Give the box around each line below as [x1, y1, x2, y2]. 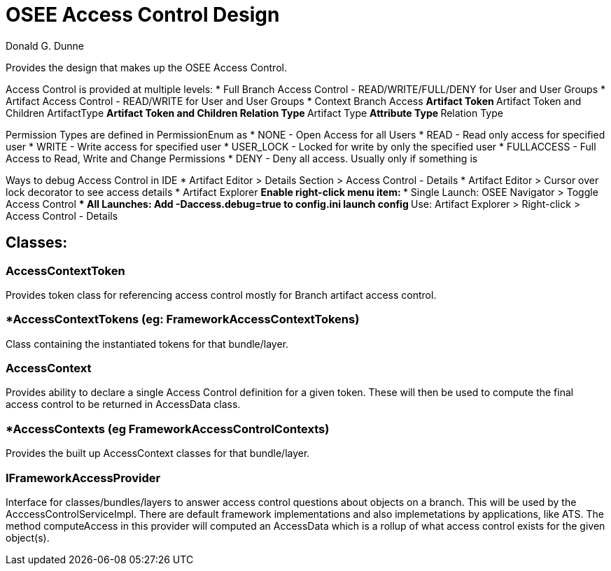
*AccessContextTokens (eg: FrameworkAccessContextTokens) [6, 312, 360, 327]
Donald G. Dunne [6, 39, 85, 52]
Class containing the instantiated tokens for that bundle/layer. [6, 337, 289, 350]
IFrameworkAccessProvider [6, 470, 161, 485]
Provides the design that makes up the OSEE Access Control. [6, 61, 287, 73]
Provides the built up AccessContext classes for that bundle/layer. [6, 447, 310, 460]
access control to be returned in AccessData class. [6, 398, 241, 411]
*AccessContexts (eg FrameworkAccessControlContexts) [6, 421, 330, 436]
